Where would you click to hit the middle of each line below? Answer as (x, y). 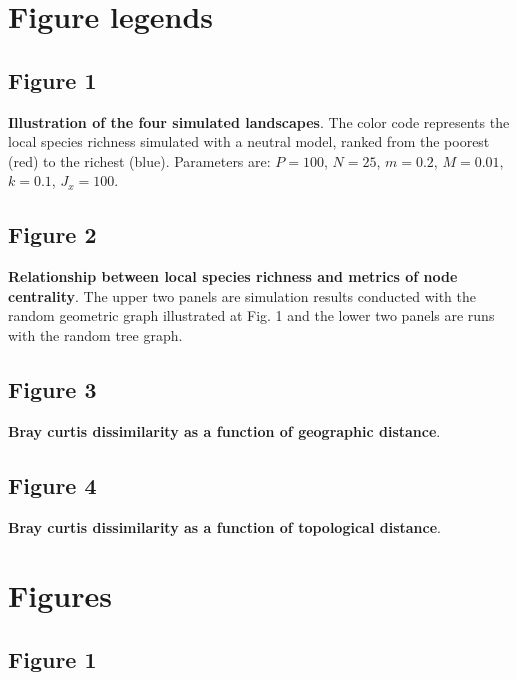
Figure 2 (52, 234)
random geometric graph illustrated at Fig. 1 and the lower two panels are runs (251, 315)
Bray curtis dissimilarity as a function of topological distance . (224, 526)
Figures (60, 595)
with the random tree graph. (95, 334)
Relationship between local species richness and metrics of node (233, 276)
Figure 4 (52, 484)
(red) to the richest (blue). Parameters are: (139, 160)
